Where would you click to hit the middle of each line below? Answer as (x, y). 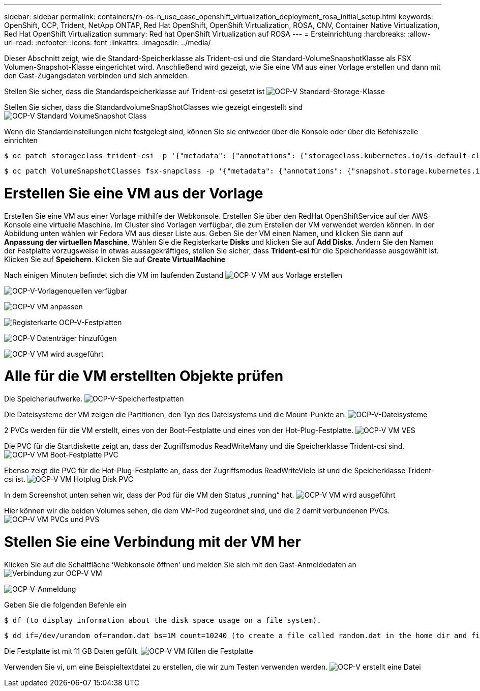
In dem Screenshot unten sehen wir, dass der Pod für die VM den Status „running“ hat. (149, 495)
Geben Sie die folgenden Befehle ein (65, 604)
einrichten (21, 140)
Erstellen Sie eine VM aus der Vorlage (134, 193)
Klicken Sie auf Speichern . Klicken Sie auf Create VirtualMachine (115, 259)
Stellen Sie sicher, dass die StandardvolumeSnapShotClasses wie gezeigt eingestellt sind (154, 107)
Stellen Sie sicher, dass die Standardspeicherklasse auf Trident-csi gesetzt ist (134, 91)
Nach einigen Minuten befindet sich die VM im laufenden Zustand (114, 275)
